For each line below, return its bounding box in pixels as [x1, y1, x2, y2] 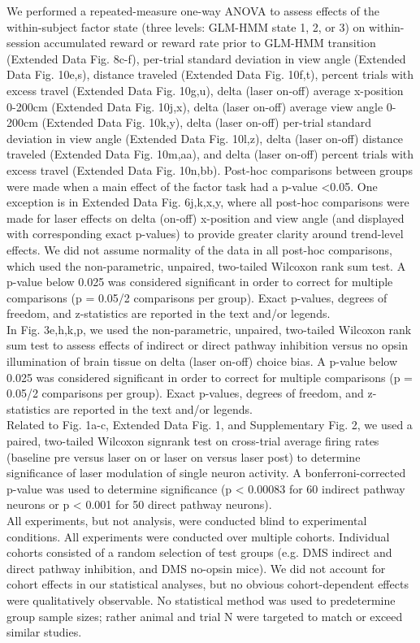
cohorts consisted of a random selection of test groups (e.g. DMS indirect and [6, 544, 392, 561]
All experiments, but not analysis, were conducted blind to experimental [6, 512, 367, 528]
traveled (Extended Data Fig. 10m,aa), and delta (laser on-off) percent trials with [6, 146, 414, 163]
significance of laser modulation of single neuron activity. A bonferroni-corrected [6, 464, 406, 481]
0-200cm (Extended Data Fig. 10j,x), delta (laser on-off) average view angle [6, 98, 383, 115]
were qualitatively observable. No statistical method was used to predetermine [6, 591, 396, 608]
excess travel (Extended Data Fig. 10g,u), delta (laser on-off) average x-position [6, 81, 404, 98]
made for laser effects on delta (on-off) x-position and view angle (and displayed [6, 209, 405, 226]
